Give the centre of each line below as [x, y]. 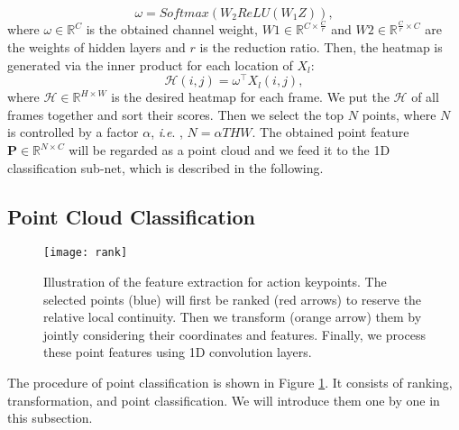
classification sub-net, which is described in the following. [165, 167]
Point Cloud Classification [132, 216]
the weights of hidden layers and [96, 46]
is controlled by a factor [73, 132]
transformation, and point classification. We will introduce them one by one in [224, 400]
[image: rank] [86, 253]
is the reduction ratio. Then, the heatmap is [321, 46]
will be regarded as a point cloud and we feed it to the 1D [229, 150]
